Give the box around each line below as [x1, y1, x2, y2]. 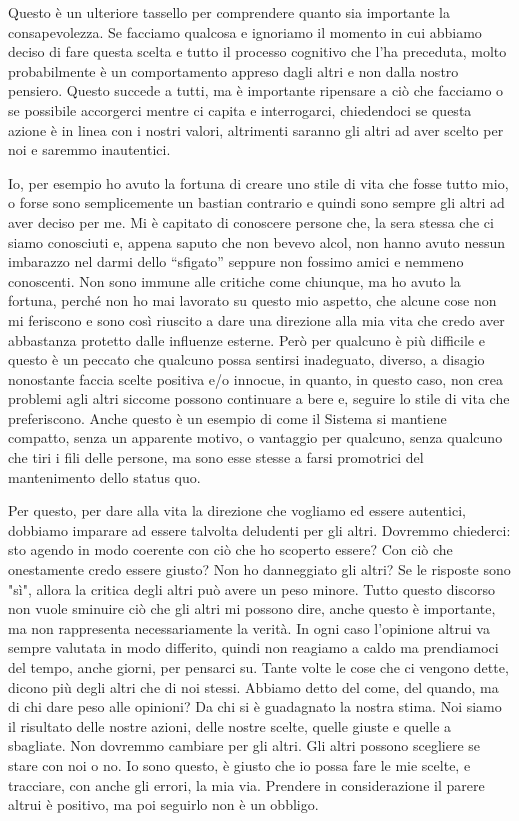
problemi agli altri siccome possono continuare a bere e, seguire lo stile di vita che [8, 388, 510, 409]
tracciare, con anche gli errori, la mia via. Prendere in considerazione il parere [8, 774, 485, 795]
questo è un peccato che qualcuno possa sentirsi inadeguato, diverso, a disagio [8, 349, 485, 370]
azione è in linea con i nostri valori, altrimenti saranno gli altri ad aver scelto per [8, 119, 504, 140]
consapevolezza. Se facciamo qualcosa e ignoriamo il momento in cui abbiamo [8, 21, 482, 42]
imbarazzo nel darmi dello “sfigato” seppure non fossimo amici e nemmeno [8, 251, 464, 272]
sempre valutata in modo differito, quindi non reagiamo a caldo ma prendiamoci [8, 637, 499, 658]
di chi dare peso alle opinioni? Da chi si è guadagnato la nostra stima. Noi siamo [8, 696, 502, 717]
